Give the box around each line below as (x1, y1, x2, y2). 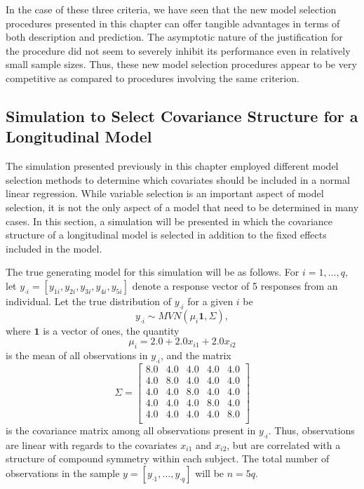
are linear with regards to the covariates (6, 437, 177, 452)
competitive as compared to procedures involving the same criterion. (6, 70, 299, 85)
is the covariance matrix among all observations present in (6, 423, 256, 438)
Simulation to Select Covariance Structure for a (6, 105, 358, 126)
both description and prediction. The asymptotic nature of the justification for (6, 29, 343, 44)
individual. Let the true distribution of (6, 293, 172, 308)
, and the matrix (160, 348, 231, 363)
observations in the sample (6, 466, 120, 481)
